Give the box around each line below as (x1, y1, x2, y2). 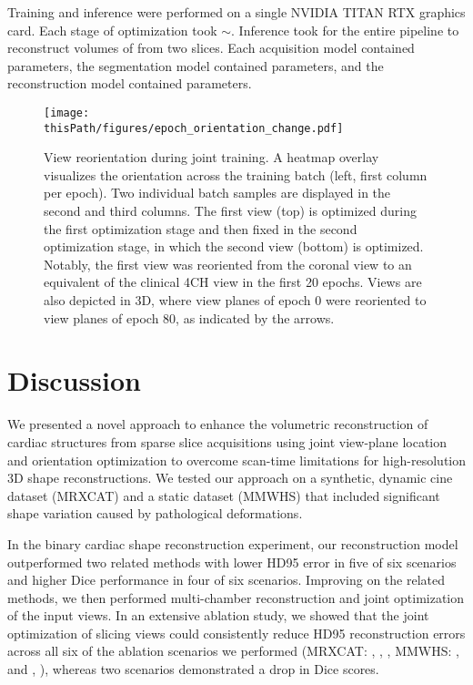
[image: (44, 106, 90, 119)
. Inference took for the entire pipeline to (231, 20, 459, 39)
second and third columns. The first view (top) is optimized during (44, 201, 417, 220)
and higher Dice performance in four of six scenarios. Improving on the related (7, 570, 445, 589)
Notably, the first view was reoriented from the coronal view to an (44, 254, 412, 273)
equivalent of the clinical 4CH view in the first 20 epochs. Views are (44, 272, 422, 291)
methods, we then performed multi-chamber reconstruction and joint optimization (7, 588, 465, 607)
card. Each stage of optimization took (7, 20, 217, 39)
